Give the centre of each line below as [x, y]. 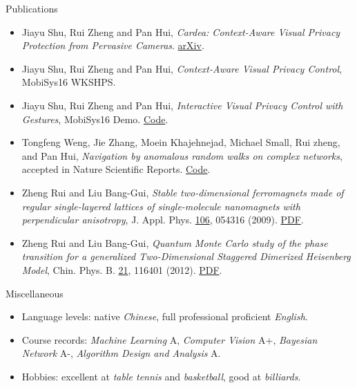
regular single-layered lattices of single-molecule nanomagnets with [161, 206]
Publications [32, 8]
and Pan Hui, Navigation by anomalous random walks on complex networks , [182, 155]
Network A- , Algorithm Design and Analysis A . [121, 353]
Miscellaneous [35, 293]
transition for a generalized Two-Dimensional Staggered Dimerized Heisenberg [186, 256]
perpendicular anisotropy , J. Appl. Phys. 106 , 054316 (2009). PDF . [163, 220]
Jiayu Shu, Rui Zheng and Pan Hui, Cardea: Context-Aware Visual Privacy [181, 31]
